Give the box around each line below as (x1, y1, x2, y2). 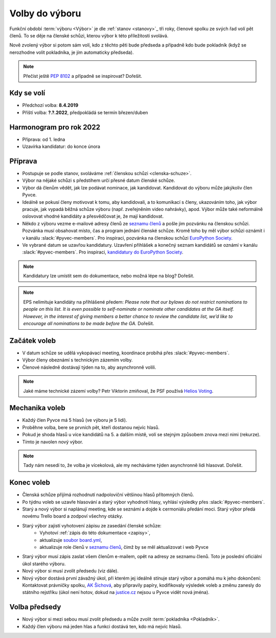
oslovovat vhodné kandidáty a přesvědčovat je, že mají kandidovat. (22, 213, 164, 220)
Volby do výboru (9, 8, 81, 19)
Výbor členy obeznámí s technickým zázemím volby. (22, 357, 133, 363)
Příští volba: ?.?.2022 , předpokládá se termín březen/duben (22, 109, 148, 115)
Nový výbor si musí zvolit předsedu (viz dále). (22, 568, 119, 574)
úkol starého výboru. (22, 561, 66, 567)
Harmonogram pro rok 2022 (9, 123, 101, 132)
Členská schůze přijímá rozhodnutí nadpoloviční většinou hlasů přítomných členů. (22, 492, 194, 498)
